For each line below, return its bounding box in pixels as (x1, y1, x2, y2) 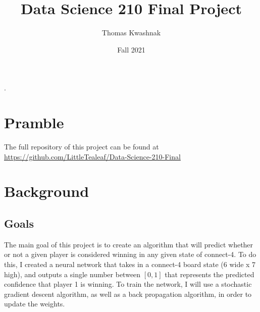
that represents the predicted (165, 269, 254, 279)
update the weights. (4, 298, 65, 309)
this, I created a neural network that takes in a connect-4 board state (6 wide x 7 (4, 258, 256, 269)
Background (4, 181, 89, 201)
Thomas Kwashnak (101, 27, 161, 38)
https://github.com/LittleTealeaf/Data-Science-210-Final (4, 151, 181, 162)
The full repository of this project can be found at (4, 141, 159, 152)
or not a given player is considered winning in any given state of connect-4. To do (4, 249, 256, 259)
